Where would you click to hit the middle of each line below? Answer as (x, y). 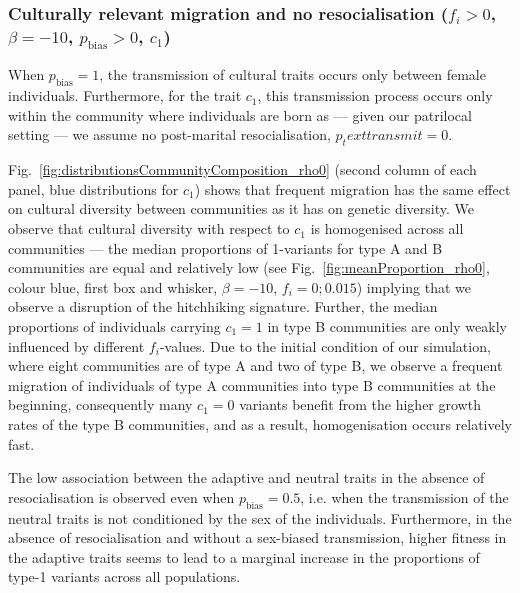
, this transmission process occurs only (375, 95)
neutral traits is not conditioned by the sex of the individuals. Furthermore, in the (260, 517)
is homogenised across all (387, 228)
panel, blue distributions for (93, 188)
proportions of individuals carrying (114, 326)
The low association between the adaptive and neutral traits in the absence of (246, 477)
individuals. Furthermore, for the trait (125, 95)
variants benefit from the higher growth (360, 404)
